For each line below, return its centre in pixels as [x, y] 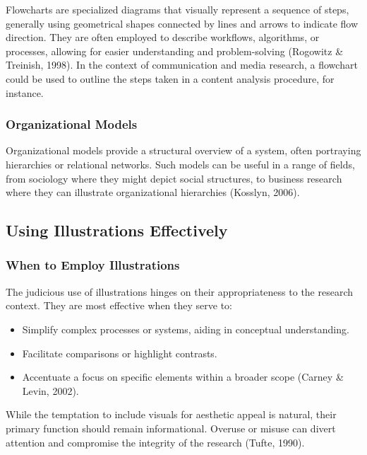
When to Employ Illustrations [93, 265]
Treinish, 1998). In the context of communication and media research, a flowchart [182, 65]
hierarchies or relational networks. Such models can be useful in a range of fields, [180, 164]
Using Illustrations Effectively [117, 230]
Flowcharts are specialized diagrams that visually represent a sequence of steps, [178, 9]
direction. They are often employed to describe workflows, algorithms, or [163, 37]
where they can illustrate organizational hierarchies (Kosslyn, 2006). [153, 192]
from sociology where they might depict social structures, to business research [174, 178]
